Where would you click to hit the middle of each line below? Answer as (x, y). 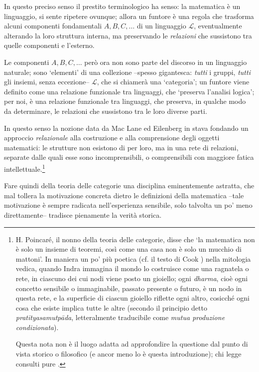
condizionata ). (37, 327)
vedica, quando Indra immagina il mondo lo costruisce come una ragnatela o (132, 268)
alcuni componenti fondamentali (53, 26)
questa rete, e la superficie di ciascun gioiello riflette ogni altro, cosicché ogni (132, 298)
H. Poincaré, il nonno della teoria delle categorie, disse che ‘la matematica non (135, 239)
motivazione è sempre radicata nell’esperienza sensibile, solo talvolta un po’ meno (128, 205)
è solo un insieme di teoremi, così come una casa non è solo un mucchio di (129, 249)
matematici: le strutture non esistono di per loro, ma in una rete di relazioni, (121, 147)
